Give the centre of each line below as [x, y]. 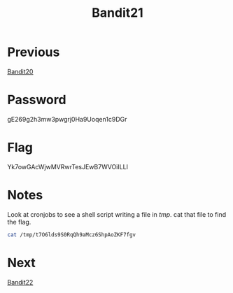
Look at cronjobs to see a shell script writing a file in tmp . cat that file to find [117, 214]
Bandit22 [20, 282]
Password [37, 100]
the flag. [19, 222]
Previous [34, 52]
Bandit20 [20, 71]
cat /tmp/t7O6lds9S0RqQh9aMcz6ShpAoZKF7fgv [72, 235]
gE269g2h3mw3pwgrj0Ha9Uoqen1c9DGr [67, 119]
